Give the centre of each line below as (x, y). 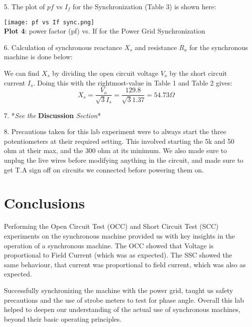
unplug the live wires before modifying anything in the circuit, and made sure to (124, 160)
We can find (22, 73)
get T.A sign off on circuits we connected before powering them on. (104, 169)
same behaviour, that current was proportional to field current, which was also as (125, 264)
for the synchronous (219, 47)
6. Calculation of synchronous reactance (63, 47)
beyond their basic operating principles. (63, 318)
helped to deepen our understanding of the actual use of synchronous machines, (122, 309)
